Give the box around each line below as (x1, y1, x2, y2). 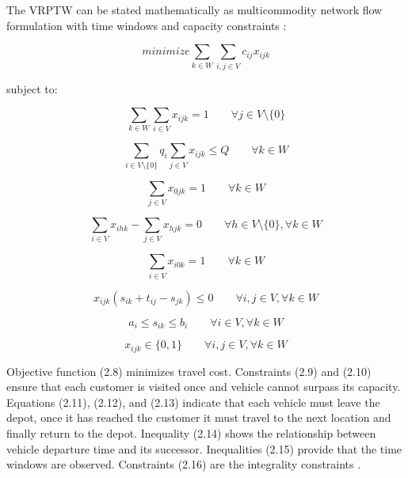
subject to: (6, 80, 58, 97)
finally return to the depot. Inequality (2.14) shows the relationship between (6, 425, 376, 442)
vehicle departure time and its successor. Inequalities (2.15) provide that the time (6, 440, 402, 457)
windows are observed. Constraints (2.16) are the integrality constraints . (6, 456, 361, 472)
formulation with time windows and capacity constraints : (6, 17, 287, 33)
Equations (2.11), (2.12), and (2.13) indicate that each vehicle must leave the (6, 393, 380, 410)
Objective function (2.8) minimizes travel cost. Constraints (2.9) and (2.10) (6, 362, 372, 379)
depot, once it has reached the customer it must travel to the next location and (6, 409, 391, 426)
